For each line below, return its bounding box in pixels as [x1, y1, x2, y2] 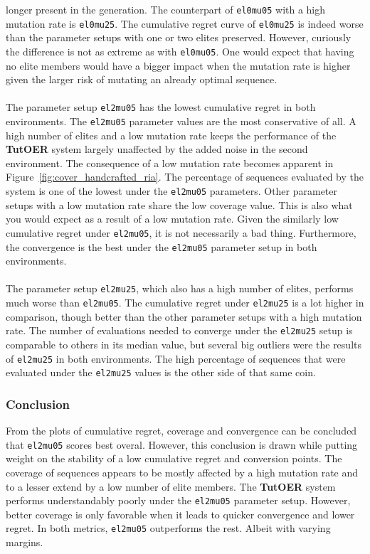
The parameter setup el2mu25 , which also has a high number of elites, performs [6, 281, 354, 296]
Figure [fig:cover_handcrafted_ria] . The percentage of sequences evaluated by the [6, 169, 364, 184]
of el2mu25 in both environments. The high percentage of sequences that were [6, 351, 346, 366]
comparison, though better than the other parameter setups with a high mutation [6, 309, 362, 324]
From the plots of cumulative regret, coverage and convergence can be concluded [6, 423, 357, 438]
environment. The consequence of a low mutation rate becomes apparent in [6, 155, 334, 170]
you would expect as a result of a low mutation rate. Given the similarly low [6, 211, 339, 226]
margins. [6, 535, 43, 549]
